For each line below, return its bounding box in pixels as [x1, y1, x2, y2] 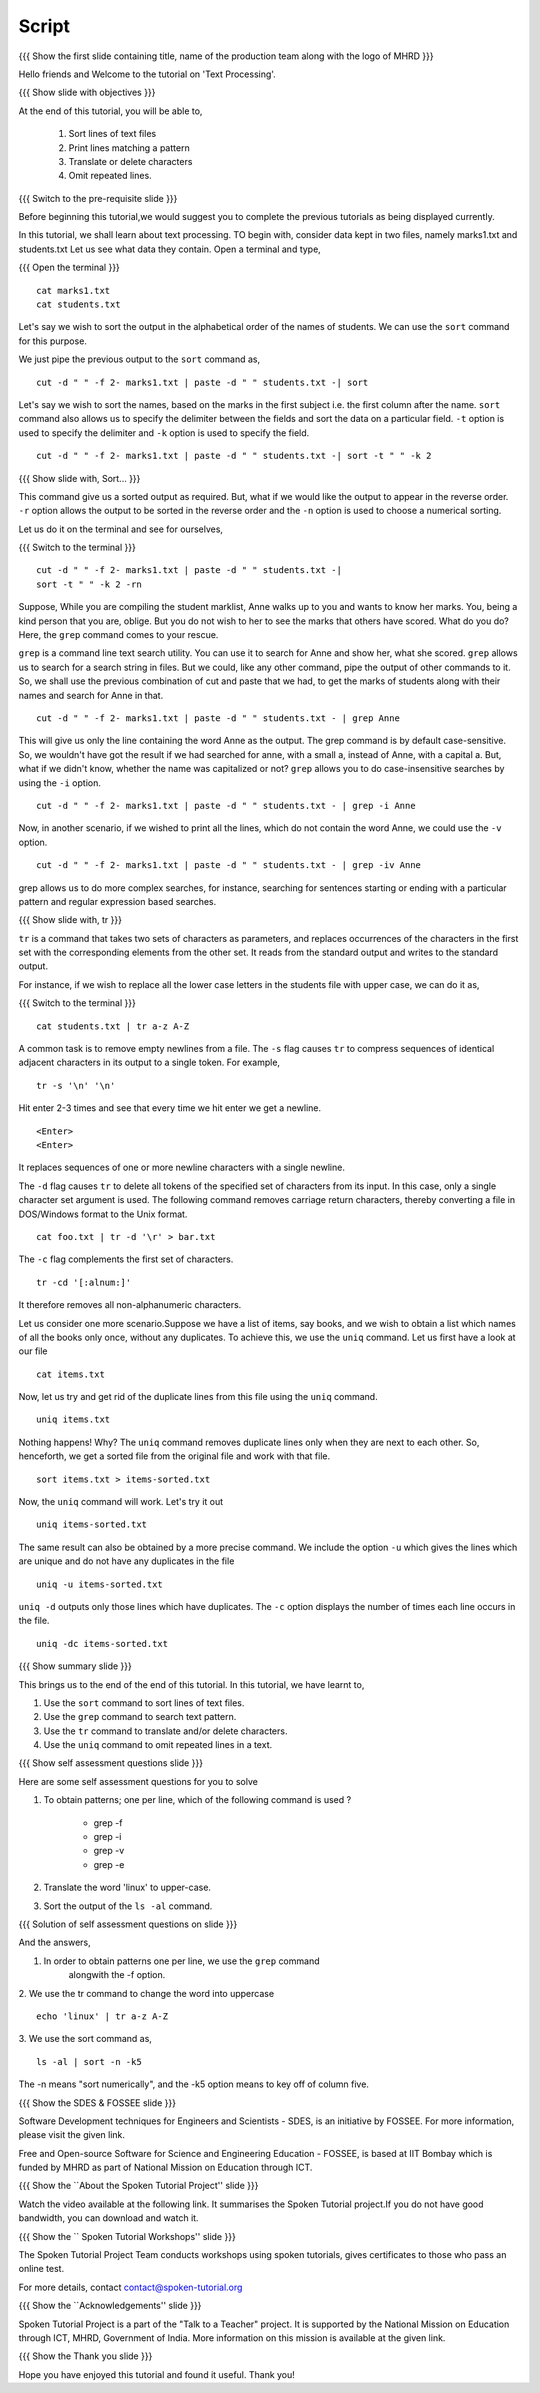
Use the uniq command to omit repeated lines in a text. [43, 1739, 273, 1751]
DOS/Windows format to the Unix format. [18, 1208, 188, 1220]
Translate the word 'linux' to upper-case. [43, 1881, 212, 1894]
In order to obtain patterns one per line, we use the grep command [43, 1955, 320, 1967]
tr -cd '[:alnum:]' [36, 1276, 132, 1288]
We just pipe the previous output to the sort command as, [18, 353, 260, 365]
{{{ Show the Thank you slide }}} [18, 2350, 153, 2362]
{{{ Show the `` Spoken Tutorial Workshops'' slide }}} [18, 2230, 237, 2242]
